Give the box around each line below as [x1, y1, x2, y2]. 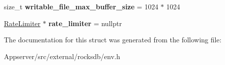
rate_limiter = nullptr [48, 18, 122, 28]
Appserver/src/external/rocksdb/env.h [4, 51, 120, 61]
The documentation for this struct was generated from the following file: [4, 34, 222, 45]
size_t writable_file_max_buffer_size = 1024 [4, 1, 159, 11]
